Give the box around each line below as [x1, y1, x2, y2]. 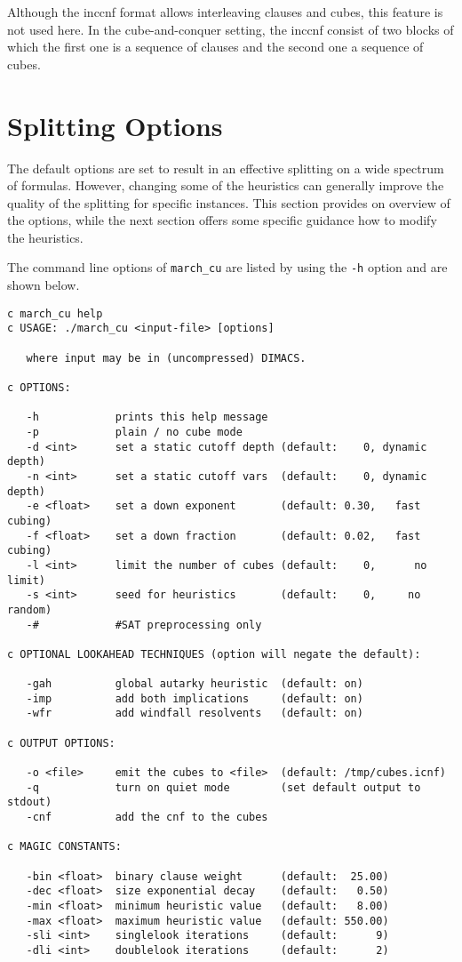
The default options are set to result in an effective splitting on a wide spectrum [7, 158, 444, 177]
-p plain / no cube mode [26, 425, 243, 438]
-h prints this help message [26, 411, 268, 424]
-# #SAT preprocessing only [26, 618, 262, 631]
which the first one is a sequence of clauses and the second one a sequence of [7, 37, 424, 56]
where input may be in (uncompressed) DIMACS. [26, 351, 307, 365]
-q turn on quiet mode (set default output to [26, 781, 421, 794]
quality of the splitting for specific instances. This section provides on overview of [7, 193, 450, 212]
